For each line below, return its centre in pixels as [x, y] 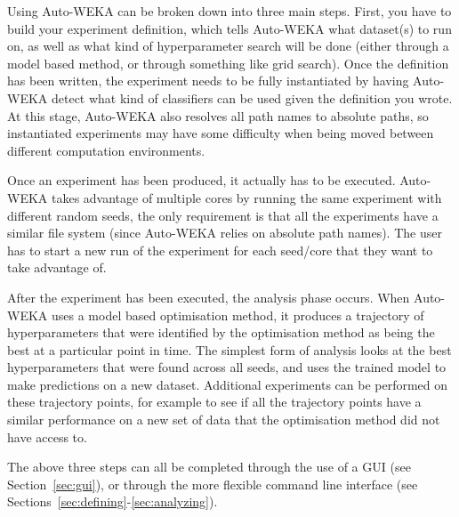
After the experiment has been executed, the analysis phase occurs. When [209, 297]
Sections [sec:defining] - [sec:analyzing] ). [113, 501]
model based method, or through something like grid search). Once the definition [228, 63]
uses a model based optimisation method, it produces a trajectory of [238, 315]
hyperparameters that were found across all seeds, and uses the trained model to [227, 367]
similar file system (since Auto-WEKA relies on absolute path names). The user [225, 233]
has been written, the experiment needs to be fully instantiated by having [208, 81]
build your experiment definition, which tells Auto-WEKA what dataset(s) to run [229, 28]
